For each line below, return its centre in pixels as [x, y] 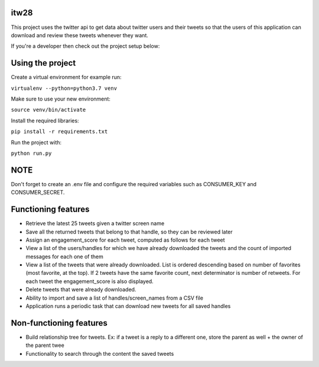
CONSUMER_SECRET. [38, 193]
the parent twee [45, 345]
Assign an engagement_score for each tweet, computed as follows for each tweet [125, 240]
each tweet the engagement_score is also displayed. [89, 281]
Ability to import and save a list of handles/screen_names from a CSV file [115, 298]
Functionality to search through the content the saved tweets [100, 353]
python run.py [31, 153]
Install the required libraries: [45, 121]
